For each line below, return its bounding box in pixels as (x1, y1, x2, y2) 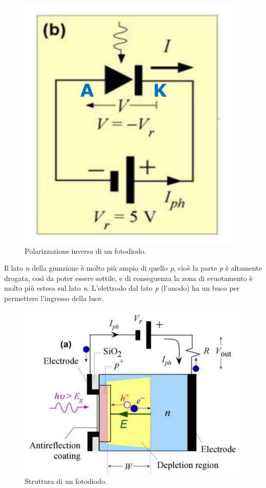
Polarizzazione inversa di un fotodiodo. (25, 245, 147, 256)
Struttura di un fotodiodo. (25, 476, 107, 486)
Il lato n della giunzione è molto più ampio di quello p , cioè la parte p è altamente (4, 262, 262, 273)
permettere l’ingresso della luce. (4, 292, 104, 303)
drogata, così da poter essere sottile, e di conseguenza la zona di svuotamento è (4, 272, 253, 283)
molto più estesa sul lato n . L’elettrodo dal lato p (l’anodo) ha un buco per (4, 283, 240, 293)
